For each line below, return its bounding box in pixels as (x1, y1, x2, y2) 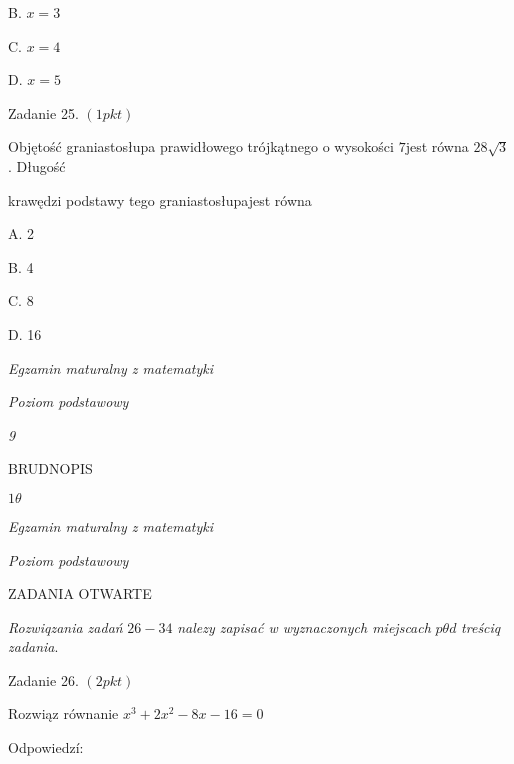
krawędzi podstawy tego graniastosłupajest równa (8, 189, 312, 210)
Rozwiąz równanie (8, 703, 119, 724)
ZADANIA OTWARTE (8, 583, 152, 604)
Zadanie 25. (8, 102, 79, 123)
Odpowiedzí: (8, 737, 84, 758)
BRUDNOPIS (8, 458, 93, 479)
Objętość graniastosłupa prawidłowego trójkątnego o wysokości (8, 136, 394, 157)
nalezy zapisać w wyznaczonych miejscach (177, 616, 431, 637)
